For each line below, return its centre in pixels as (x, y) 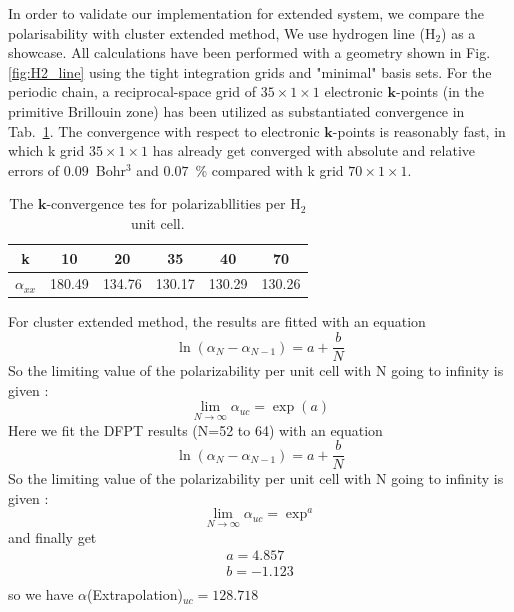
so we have (41, 594)
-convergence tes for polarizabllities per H (173, 203)
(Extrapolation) (135, 594)
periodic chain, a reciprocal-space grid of (132, 91)
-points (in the (439, 91)
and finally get (52, 536)
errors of (34, 169)
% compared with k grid (269, 169)
